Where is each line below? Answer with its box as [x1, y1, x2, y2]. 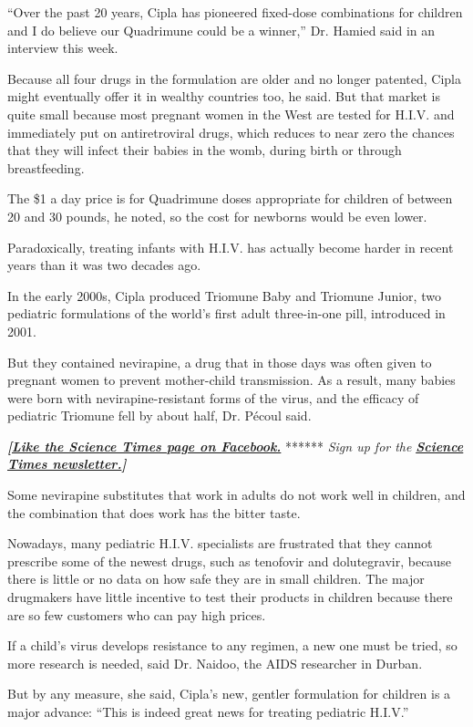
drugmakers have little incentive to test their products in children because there [7, 587, 453, 607]
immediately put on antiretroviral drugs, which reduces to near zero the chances [7, 122, 455, 141]
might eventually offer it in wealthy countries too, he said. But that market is [7, 87, 440, 106]
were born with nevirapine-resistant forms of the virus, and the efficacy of [7, 388, 419, 407]
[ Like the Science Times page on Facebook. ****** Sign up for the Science [7, 436, 464, 455]
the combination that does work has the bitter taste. [7, 503, 301, 522]
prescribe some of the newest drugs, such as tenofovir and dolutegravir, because [7, 551, 451, 570]
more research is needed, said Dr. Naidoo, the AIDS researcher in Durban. [7, 653, 423, 672]
